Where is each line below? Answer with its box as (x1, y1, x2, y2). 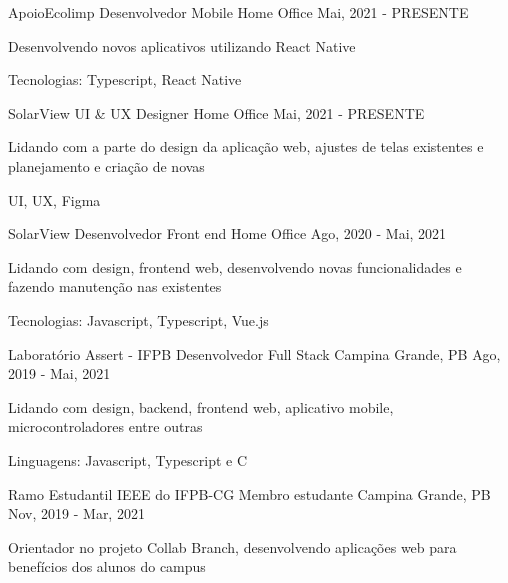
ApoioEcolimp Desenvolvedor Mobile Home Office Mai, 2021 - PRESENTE (8, 2, 469, 22)
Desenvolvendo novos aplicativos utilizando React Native (8, 35, 356, 56)
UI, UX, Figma (8, 189, 101, 210)
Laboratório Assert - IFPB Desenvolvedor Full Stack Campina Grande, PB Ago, (8, 343, 501, 364)
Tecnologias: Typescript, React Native (8, 69, 242, 90)
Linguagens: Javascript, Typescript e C (8, 449, 248, 470)
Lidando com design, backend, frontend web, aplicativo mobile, (8, 396, 394, 417)
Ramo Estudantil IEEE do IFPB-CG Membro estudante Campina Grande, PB (8, 483, 491, 504)
